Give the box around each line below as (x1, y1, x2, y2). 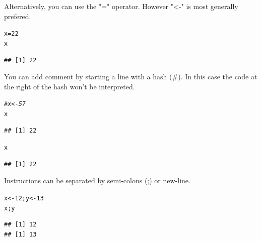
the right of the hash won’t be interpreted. (4, 81, 135, 91)
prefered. (4, 11, 31, 21)
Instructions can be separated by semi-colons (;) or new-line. (4, 175, 190, 186)
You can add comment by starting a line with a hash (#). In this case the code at (4, 71, 257, 82)
